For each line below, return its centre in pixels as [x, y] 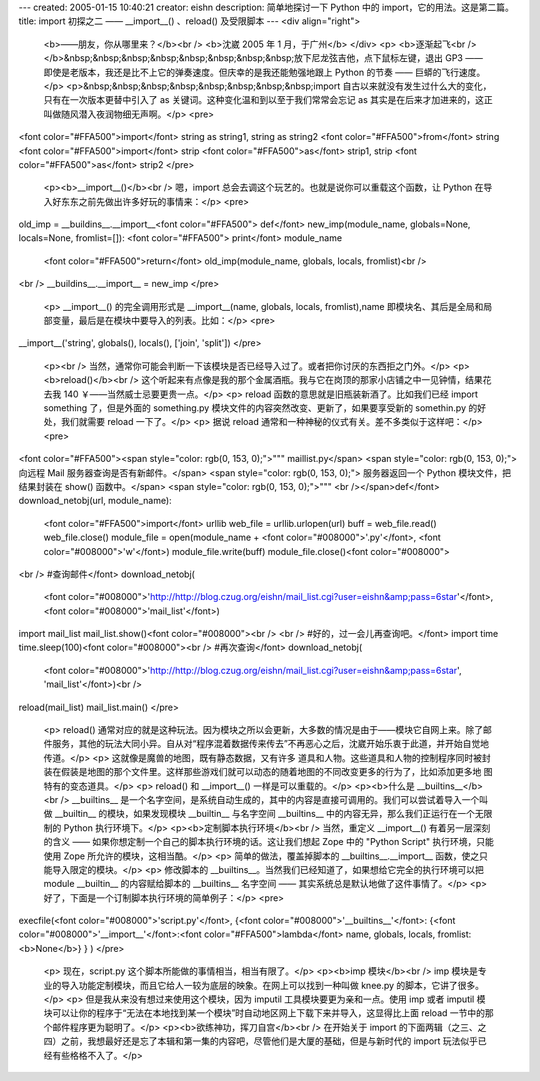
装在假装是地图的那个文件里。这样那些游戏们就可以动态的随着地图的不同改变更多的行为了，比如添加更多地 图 [268, 772]
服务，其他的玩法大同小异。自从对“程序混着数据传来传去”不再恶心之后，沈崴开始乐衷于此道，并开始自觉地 [270, 744]
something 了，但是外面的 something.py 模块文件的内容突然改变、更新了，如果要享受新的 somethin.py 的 [260, 407]
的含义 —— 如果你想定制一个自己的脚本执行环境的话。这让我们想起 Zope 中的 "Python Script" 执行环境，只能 [269, 842]
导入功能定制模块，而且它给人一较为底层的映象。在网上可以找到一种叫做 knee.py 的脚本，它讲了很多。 [272, 985]
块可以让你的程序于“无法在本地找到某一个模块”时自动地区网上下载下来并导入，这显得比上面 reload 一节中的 [264, 1013]
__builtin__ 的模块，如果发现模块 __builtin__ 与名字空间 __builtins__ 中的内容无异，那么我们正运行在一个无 [269, 814]
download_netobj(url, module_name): [95, 501]
